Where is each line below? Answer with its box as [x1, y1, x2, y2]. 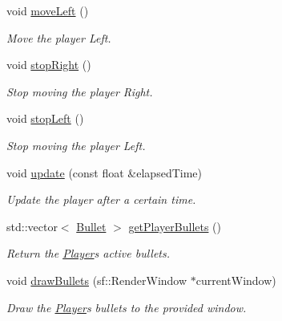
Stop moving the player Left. [6, 136, 146, 153]
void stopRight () [6, 56, 91, 73]
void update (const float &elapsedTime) [6, 164, 202, 181]
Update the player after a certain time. [6, 191, 196, 208]
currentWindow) [195, 271, 276, 288]
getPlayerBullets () [128, 217, 222, 234]
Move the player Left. [6, 29, 111, 46]
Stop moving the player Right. [6, 83, 153, 100]
